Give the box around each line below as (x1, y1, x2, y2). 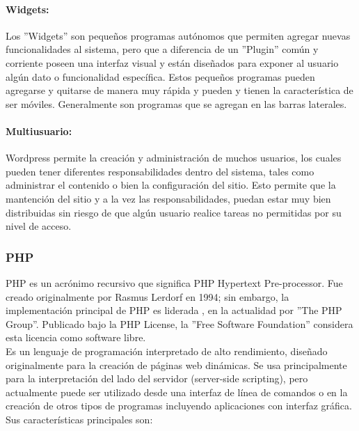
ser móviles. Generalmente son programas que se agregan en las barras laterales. (6, 96, 347, 111)
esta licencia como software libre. (6, 330, 146, 345)
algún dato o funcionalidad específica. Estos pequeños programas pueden (6, 69, 315, 84)
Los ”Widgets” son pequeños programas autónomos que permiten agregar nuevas (6, 28, 351, 42)
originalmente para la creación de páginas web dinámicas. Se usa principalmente (6, 357, 347, 372)
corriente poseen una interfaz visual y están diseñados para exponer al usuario (6, 55, 339, 70)
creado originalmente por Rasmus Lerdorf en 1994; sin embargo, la (6, 289, 289, 304)
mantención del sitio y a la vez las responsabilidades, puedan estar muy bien (6, 191, 331, 205)
